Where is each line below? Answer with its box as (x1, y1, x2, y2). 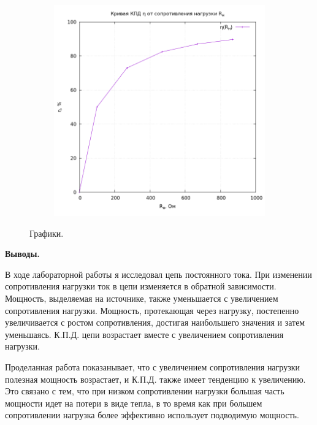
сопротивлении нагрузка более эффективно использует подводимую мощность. (5, 408, 299, 421)
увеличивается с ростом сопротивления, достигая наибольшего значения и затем (5, 316, 305, 329)
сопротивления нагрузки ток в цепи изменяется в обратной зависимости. (5, 280, 277, 293)
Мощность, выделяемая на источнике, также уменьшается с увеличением (5, 291, 278, 304)
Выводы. (5, 247, 40, 260)
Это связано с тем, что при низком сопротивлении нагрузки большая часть (5, 385, 285, 397)
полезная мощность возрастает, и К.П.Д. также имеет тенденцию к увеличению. (5, 372, 306, 385)
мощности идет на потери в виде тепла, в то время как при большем (5, 396, 262, 409)
